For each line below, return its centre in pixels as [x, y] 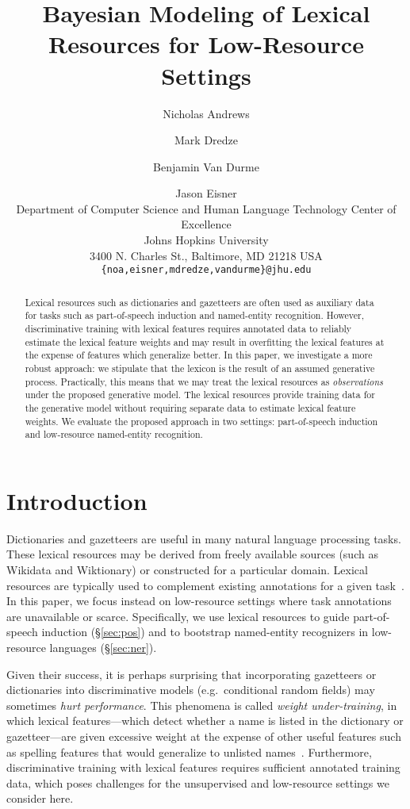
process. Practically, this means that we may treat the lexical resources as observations [204, 381]
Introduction [77, 500]
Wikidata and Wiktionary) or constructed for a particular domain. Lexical [187, 570]
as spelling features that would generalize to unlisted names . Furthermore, [189, 751]
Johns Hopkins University [206, 240]
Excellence [206, 224]
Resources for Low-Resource [206, 44]
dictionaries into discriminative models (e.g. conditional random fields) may [191, 690]
